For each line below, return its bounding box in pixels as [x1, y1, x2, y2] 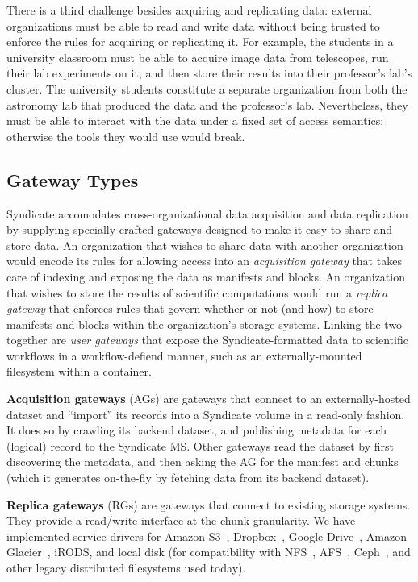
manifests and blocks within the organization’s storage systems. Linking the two [6, 315, 403, 332]
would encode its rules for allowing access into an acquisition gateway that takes [6, 252, 402, 269]
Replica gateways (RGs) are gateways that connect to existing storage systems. [6, 496, 411, 513]
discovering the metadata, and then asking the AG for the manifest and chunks [6, 453, 399, 470]
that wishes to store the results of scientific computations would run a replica [6, 284, 388, 301]
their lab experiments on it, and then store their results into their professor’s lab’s [6, 64, 412, 81]
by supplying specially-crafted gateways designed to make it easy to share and [6, 221, 393, 238]
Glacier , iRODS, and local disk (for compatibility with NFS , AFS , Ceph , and [6, 543, 411, 560]
